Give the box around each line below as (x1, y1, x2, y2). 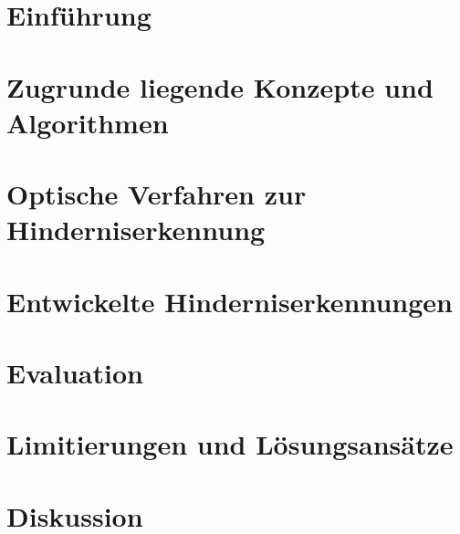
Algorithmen (6, 103, 169, 141)
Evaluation (6, 354, 143, 392)
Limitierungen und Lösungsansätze (6, 425, 454, 463)
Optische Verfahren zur (6, 175, 307, 213)
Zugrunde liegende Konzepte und (6, 68, 434, 105)
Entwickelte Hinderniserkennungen (6, 282, 453, 319)
